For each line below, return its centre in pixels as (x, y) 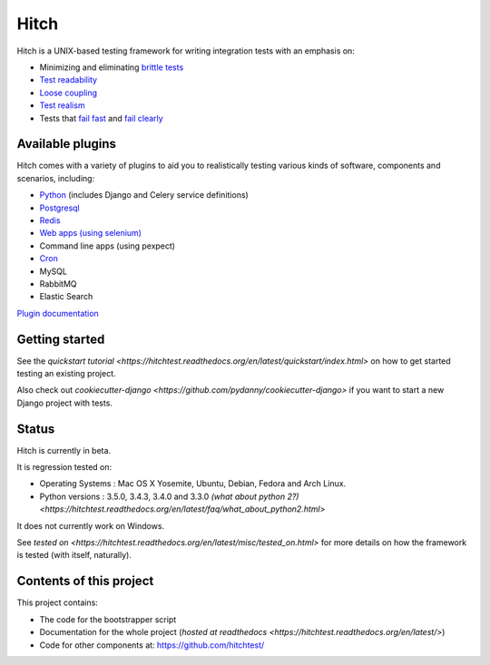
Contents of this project (85, 581)
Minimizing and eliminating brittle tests (112, 67)
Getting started (61, 339)
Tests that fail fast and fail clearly (101, 118)
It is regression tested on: (64, 467)
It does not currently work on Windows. (91, 525)
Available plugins (67, 144)
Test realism (62, 105)
